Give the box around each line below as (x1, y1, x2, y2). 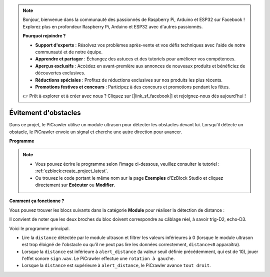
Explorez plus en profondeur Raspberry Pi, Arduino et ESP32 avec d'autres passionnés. (22, 23, 203, 29)
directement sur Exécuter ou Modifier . (35, 182, 115, 188)
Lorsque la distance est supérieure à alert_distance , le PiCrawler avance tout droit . (21, 263, 211, 269)
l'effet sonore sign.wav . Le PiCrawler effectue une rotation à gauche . (21, 256, 175, 262)
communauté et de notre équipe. (35, 49, 103, 55)
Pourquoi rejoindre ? (22, 33, 66, 39)
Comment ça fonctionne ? (9, 198, 64, 204)
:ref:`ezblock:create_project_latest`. (35, 168, 108, 174)
